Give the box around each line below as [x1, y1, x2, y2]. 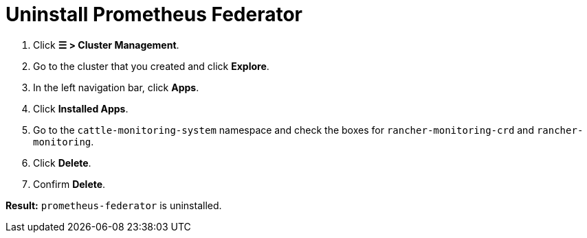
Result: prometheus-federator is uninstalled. [5, 199, 222, 211]
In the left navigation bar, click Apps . [33, 81, 199, 93]
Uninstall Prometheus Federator [5, 3, 302, 26]
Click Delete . [33, 156, 91, 169]
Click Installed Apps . [33, 102, 129, 115]
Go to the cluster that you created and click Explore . [33, 60, 269, 72]
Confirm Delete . [33, 178, 106, 190]
